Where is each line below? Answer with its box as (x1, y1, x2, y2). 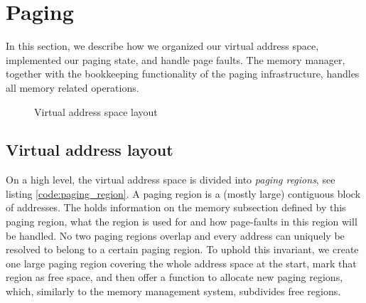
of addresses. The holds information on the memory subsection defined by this (6, 200, 346, 215)
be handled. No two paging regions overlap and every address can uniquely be (6, 228, 345, 243)
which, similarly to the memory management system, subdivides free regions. (6, 284, 341, 299)
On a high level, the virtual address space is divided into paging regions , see (6, 172, 335, 187)
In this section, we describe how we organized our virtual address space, (6, 38, 319, 53)
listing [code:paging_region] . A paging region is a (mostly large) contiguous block (6, 186, 361, 201)
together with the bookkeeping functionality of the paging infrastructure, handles (6, 66, 360, 81)
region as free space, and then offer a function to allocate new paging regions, (6, 270, 343, 285)
